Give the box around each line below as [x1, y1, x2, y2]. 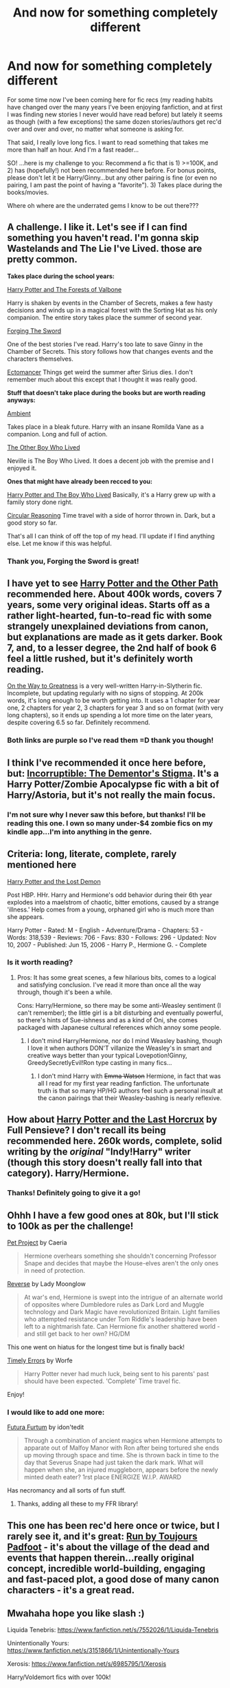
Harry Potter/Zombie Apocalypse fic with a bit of [7, 778, 220, 790]
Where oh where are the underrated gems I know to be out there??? [7, 201, 199, 209]
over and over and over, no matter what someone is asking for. [7, 125, 184, 133]
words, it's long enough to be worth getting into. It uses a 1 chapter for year [7, 697, 220, 705]
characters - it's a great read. [7, 1584, 135, 1596]
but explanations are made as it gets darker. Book [7, 631, 223, 643]
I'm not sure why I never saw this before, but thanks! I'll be [7, 810, 206, 819]
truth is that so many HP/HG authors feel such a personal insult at [37, 1086, 223, 1095]
